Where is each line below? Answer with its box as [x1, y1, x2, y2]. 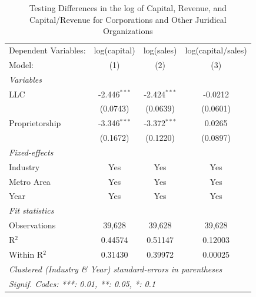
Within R [9, 248, 44, 260]
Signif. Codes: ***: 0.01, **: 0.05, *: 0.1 [9, 277, 156, 289]
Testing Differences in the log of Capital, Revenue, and [29, 2, 227, 14]
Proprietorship [9, 117, 61, 129]
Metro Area [9, 175, 51, 187]
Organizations [102, 25, 153, 37]
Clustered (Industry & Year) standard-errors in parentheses [9, 262, 222, 275]
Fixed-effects [9, 146, 54, 158]
